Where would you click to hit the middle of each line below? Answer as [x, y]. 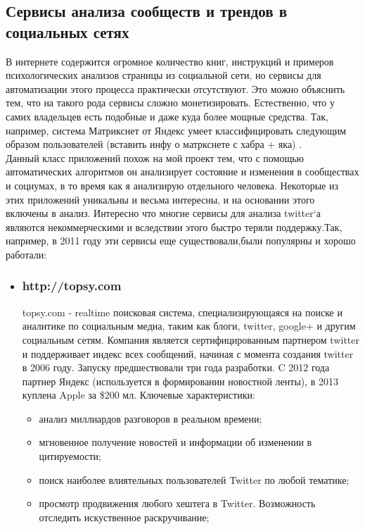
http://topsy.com [72, 286]
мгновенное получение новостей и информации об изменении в [175, 442]
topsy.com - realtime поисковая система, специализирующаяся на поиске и [182, 312]
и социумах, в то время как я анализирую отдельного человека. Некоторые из [172, 185]
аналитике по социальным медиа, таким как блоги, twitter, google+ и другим [189, 326]
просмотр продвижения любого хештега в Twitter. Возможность [177, 503]
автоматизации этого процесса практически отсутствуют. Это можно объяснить [175, 88]
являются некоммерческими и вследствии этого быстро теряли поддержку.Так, [174, 226]
